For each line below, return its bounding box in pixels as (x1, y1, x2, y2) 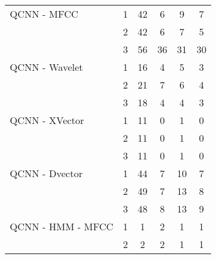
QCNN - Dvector (10, 166, 83, 180)
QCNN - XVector (10, 113, 84, 127)
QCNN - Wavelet (10, 60, 83, 74)
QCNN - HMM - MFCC (10, 219, 114, 233)
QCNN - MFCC (10, 7, 78, 21)
